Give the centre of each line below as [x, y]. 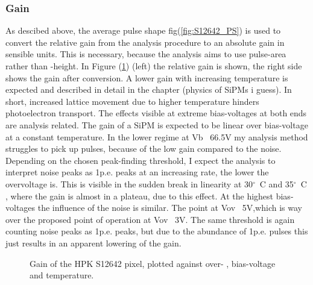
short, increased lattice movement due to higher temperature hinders [132, 101]
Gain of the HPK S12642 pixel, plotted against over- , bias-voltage [153, 263]
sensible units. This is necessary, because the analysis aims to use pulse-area [146, 54]
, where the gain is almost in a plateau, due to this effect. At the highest [140, 196]
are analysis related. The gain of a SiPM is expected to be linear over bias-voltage [157, 124]
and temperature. [62, 275]
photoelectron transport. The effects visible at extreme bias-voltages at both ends [156, 113]
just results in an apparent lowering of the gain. [93, 243]
